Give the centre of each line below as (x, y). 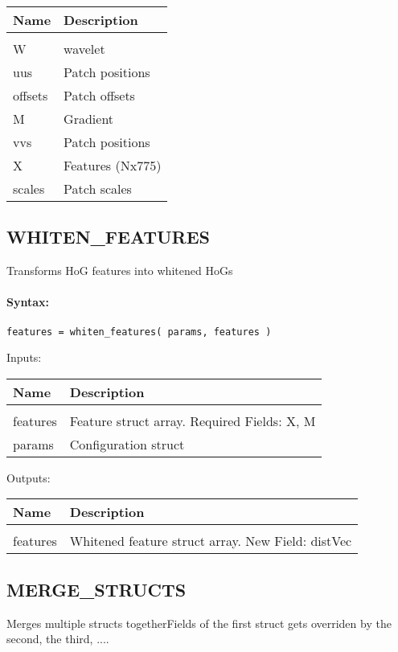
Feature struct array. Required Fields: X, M (193, 420)
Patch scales (98, 189)
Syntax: (28, 302)
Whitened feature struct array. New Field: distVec (211, 541)
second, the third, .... (58, 639)
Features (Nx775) (113, 165)
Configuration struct (127, 444)
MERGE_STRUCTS (96, 589)
